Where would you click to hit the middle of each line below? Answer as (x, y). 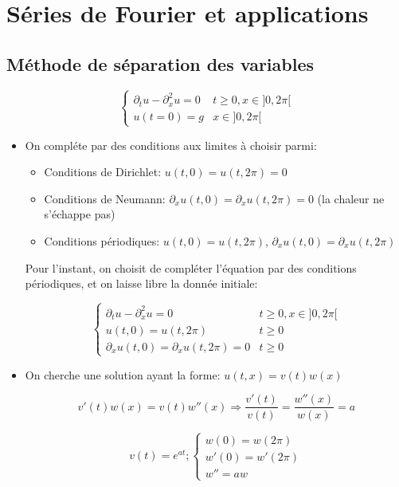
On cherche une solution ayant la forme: (123, 374)
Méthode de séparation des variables (160, 63)
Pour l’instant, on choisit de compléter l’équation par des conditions (191, 267)
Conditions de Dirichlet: (103, 172)
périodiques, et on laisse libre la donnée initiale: (141, 283)
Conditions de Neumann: (105, 198)
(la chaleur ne (351, 198)
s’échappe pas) (80, 214)
